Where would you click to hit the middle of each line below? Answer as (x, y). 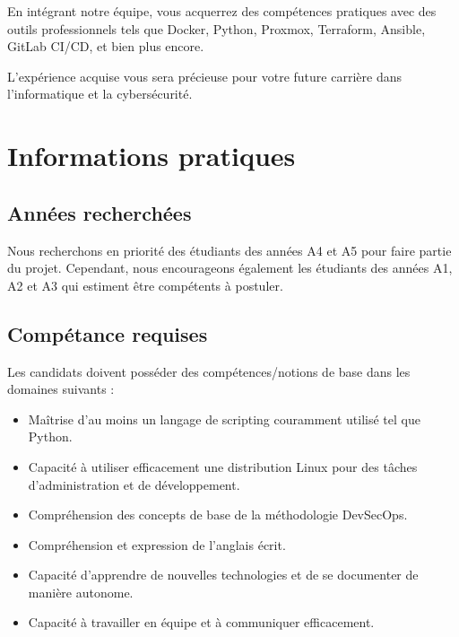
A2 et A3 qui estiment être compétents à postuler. (145, 285)
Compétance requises (108, 333)
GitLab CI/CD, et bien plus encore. (106, 46)
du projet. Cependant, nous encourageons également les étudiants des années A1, (230, 268)
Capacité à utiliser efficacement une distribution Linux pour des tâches (223, 466)
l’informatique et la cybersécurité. (100, 94)
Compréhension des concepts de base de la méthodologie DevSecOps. (218, 515)
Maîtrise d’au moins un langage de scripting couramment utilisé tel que (224, 419)
